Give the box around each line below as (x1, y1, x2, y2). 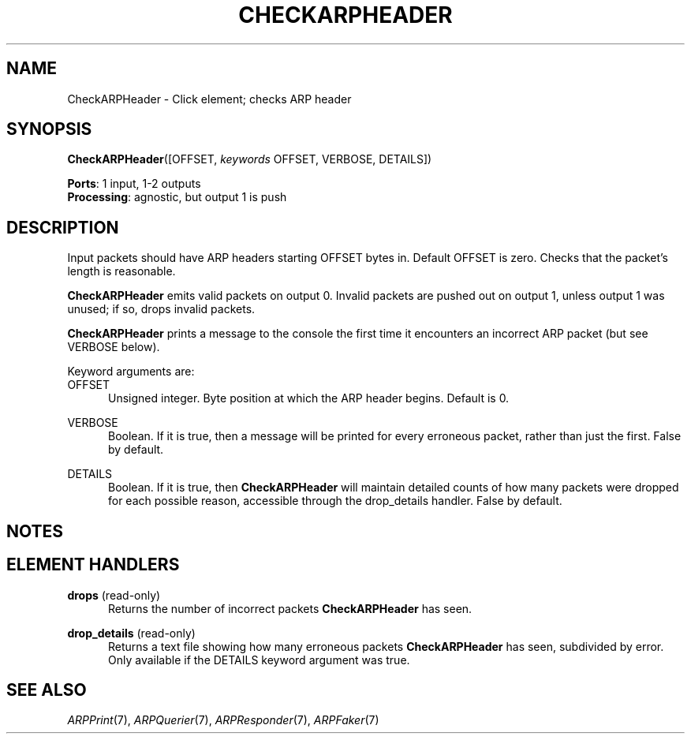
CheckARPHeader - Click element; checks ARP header (67, 92, 352, 106)
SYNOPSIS (6, 119, 92, 140)
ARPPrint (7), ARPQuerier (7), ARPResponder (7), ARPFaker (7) (67, 713, 379, 727)
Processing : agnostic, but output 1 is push (67, 190, 287, 204)
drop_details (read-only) (67, 626, 196, 640)
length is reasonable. (67, 264, 176, 278)
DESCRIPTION (6, 217, 119, 237)
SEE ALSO (6, 679, 87, 700)
